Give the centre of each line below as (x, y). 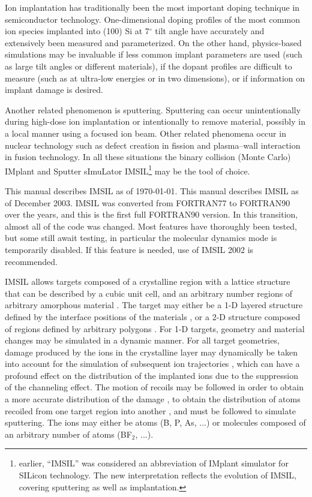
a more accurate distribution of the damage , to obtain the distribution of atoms (153, 399)
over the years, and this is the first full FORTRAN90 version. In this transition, (151, 214)
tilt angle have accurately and (210, 31)
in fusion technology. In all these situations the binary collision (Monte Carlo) (148, 157)
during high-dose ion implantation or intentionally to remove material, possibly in (155, 121)
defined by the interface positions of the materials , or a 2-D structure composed (153, 316)
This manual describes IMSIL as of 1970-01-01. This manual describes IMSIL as (152, 190)
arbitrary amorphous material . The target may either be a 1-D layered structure (154, 305)
